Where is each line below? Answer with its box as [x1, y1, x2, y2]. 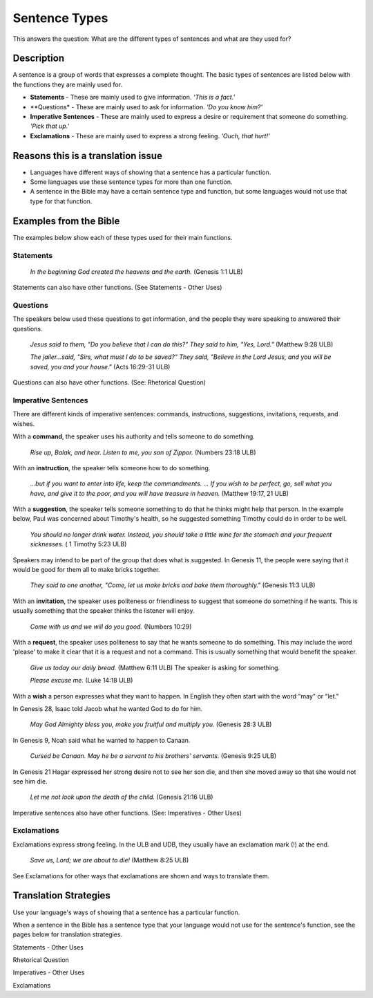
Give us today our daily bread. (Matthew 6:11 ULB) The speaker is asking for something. [30, 663, 280, 672]
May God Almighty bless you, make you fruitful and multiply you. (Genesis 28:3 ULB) [30, 720, 272, 729]
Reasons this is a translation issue [12, 149, 162, 162]
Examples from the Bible [12, 215, 120, 227]
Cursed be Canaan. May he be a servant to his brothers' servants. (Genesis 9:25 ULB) [30, 752, 277, 760]
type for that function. [30, 197, 93, 205]
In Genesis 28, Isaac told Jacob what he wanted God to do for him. [12, 704, 203, 712]
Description [12, 53, 65, 64]
